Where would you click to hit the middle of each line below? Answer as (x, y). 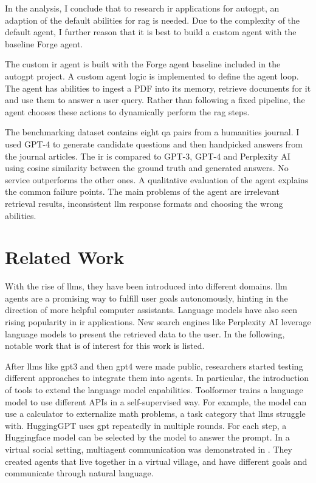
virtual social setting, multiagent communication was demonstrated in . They (149, 449)
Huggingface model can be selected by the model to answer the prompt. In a (147, 437)
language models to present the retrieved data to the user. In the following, (145, 333)
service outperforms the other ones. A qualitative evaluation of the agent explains (157, 179)
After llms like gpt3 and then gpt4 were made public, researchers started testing (154, 366)
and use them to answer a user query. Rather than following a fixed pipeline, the (155, 100)
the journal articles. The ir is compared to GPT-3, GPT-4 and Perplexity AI (148, 156)
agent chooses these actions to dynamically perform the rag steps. (127, 111)
